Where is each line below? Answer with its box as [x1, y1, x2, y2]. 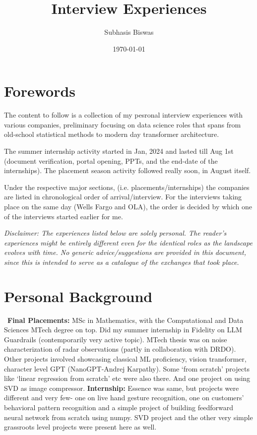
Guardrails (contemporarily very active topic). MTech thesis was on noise [4, 334, 227, 344]
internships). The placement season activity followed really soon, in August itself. [4, 165, 251, 176]
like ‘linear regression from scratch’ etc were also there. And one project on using [4, 373, 251, 383]
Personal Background [4, 286, 153, 306]
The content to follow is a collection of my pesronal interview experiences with [4, 110, 243, 120]
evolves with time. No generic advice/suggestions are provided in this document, [4, 247, 246, 257]
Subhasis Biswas [104, 27, 154, 37]
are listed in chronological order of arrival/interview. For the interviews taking [4, 191, 242, 202]
